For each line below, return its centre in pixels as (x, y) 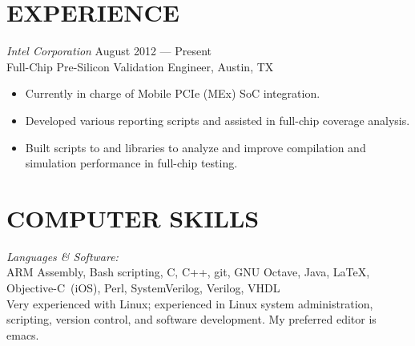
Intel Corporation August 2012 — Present (109, 51)
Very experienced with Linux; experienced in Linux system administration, (190, 303)
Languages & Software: (62, 256)
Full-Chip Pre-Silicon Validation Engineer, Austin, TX (140, 66)
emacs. (23, 334)
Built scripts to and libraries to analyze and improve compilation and (195, 147)
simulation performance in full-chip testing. (131, 163)
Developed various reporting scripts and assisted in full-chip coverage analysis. (218, 120)
